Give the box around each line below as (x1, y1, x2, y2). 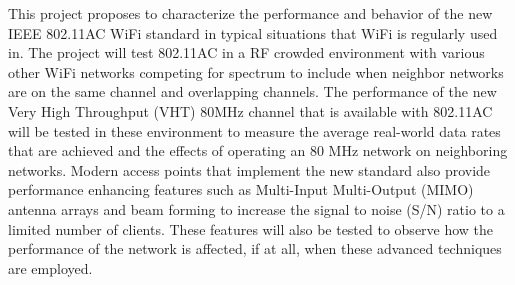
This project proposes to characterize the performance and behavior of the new (8, 3, 493, 23)
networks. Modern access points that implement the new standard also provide (8, 159, 491, 180)
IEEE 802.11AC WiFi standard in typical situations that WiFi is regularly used (8, 22, 498, 43)
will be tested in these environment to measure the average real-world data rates (8, 120, 501, 141)
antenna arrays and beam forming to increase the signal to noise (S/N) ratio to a (8, 198, 505, 219)
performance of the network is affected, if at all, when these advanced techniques (8, 238, 502, 259)
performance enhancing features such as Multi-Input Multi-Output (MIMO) (8, 179, 474, 200)
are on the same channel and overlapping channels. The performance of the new (8, 81, 497, 102)
